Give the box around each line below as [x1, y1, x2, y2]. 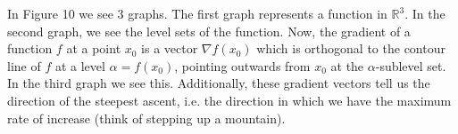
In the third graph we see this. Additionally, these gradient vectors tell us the [7, 74, 430, 92]
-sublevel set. [375, 56, 446, 75]
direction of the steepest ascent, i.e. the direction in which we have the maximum [7, 91, 452, 109]
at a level [54, 56, 105, 75]
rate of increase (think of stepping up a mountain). [7, 108, 286, 127]
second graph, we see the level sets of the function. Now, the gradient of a [7, 21, 411, 40]
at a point [66, 39, 121, 58]
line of [7, 56, 41, 75]
